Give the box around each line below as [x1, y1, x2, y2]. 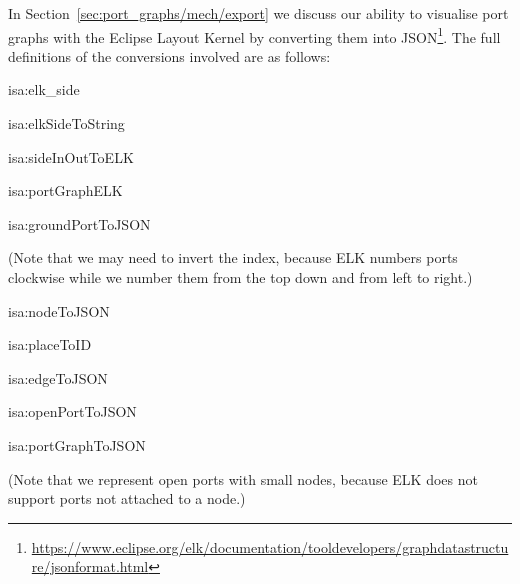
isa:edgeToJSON [8, 367, 108, 388]
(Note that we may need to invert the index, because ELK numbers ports [8, 247, 458, 268]
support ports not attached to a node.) [8, 488, 246, 509]
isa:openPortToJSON [8, 401, 137, 422]
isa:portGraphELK [8, 180, 123, 201]
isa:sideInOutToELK [8, 146, 134, 167]
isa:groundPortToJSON [8, 213, 151, 234]
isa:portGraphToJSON [8, 434, 146, 455]
